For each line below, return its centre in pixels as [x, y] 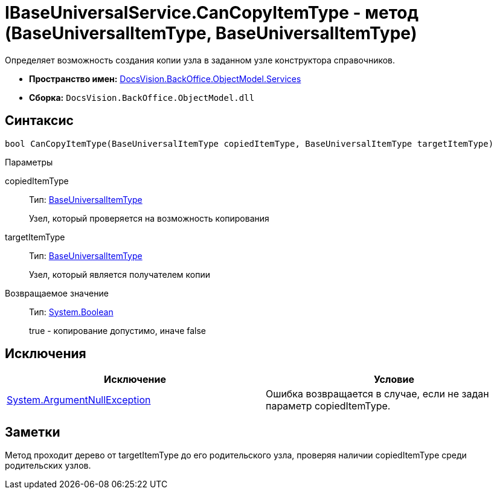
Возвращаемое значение [57, 293]
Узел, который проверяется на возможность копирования [149, 218]
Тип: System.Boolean [71, 312]
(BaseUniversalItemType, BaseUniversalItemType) [211, 33]
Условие [394, 380]
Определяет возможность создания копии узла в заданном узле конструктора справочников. [200, 60]
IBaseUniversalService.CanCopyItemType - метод [212, 13]
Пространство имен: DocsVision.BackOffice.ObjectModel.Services [165, 79]
